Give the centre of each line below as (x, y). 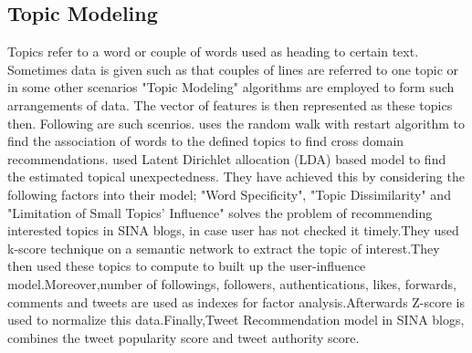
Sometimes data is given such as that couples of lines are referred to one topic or (233, 69)
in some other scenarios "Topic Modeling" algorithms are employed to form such (231, 87)
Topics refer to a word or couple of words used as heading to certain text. (213, 52)
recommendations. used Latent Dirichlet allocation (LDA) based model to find (227, 158)
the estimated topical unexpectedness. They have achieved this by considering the (236, 176)
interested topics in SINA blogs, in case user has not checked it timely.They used (233, 230)
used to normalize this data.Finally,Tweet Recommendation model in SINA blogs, (236, 320)
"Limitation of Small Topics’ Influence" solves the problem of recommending (220, 212)
